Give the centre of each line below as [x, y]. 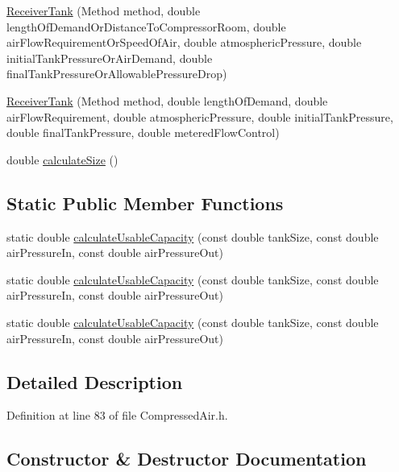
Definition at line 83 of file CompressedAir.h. [117, 415]
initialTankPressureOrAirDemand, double [110, 58]
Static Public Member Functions [145, 203]
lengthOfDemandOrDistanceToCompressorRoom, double [146, 26]
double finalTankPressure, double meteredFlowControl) [143, 132]
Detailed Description [95, 381]
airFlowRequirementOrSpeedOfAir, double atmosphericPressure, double [184, 42]
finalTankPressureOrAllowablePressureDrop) [117, 74]
